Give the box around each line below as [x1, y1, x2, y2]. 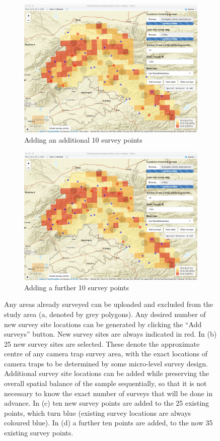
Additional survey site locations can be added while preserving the [4, 368, 209, 379]
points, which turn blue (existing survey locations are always [4, 407, 191, 418]
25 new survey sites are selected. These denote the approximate [4, 338, 200, 349]
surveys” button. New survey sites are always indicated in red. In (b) [4, 329, 217, 339]
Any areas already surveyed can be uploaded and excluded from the [4, 299, 213, 309]
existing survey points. [4, 427, 74, 438]
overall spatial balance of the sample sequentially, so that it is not [4, 378, 207, 389]
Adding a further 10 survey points [24, 282, 129, 292]
